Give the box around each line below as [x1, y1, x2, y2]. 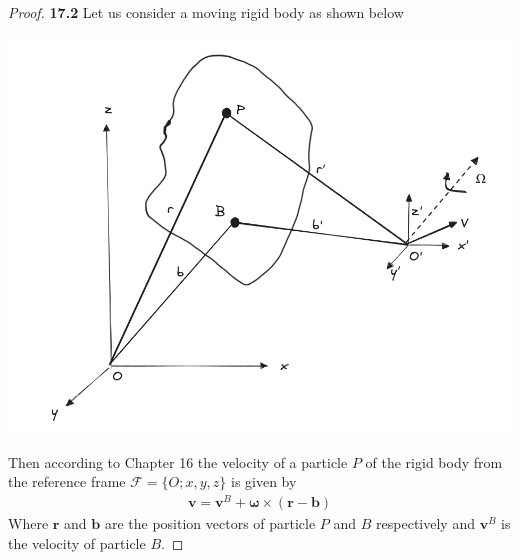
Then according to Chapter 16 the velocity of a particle [8, 451, 348, 472]
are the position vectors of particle [104, 513, 316, 534]
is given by [230, 471, 297, 492]
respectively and [376, 513, 475, 534]
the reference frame [8, 471, 126, 492]
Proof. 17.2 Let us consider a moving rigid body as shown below [8, 2, 404, 22]
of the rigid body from [365, 451, 503, 472]
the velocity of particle [8, 532, 146, 553]
